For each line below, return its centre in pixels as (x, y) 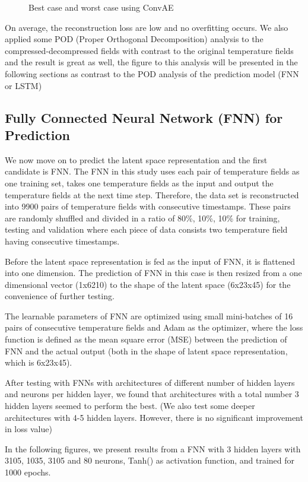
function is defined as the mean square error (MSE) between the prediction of (146, 339)
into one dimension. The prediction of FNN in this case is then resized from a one (153, 273)
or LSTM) (23, 85)
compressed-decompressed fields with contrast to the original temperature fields (149, 50)
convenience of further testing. (60, 296)
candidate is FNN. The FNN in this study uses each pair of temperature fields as (152, 171)
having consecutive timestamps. (62, 241)
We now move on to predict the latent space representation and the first (136, 159)
